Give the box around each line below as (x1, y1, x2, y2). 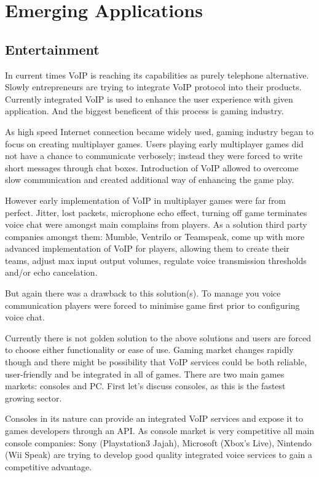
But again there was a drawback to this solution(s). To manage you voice (5, 287, 281, 300)
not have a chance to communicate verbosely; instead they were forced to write (5, 149, 303, 162)
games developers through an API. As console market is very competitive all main (5, 424, 315, 437)
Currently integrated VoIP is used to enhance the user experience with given (5, 92, 293, 105)
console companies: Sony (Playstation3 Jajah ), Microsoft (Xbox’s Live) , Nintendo (5, 436, 312, 449)
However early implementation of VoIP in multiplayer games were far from (5, 193, 286, 206)
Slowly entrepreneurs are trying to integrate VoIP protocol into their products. (5, 80, 302, 93)
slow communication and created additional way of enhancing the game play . (5, 173, 294, 186)
